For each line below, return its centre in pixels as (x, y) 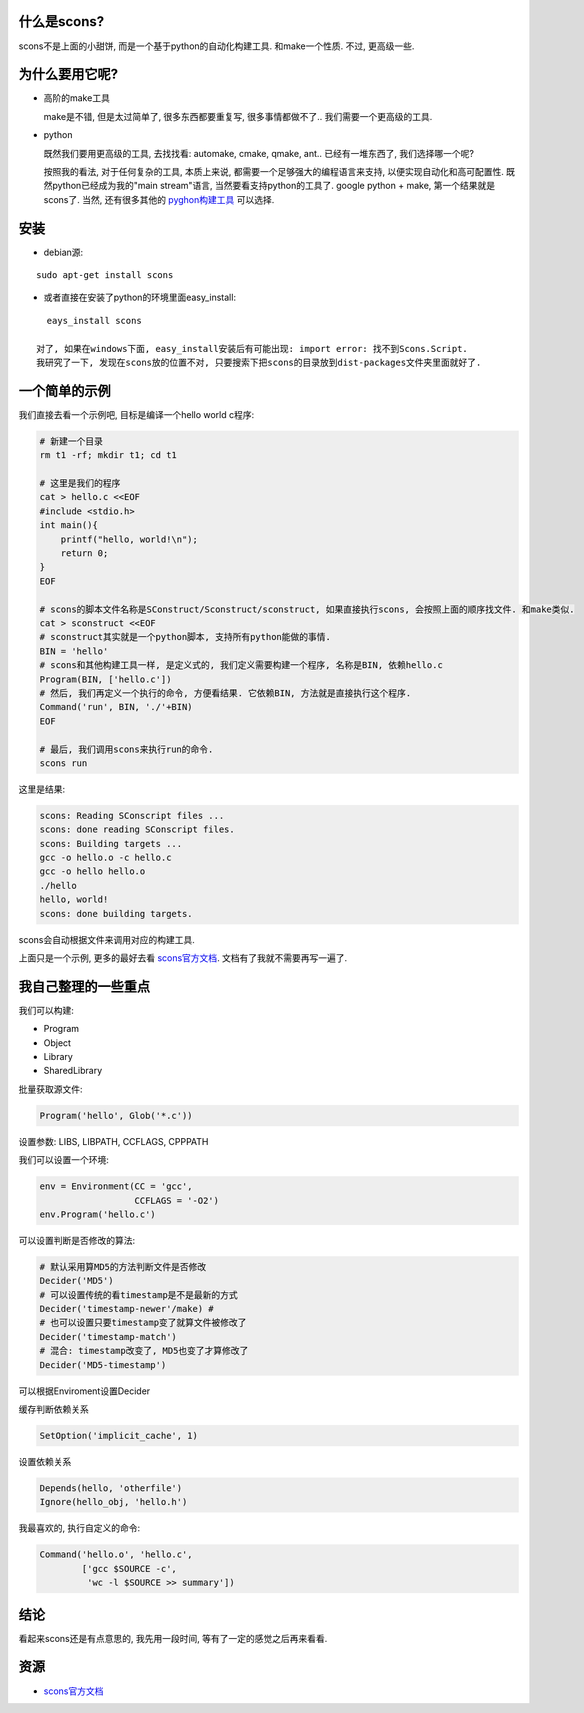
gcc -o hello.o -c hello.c (105, 858)
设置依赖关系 (45, 1461)
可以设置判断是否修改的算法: (77, 1240)
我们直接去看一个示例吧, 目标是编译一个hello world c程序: (136, 414)
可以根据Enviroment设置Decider (84, 1391)
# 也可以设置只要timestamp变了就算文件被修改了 (143, 1323)
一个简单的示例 (64, 390)
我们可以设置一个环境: (64, 1160)
